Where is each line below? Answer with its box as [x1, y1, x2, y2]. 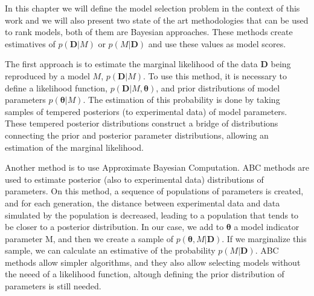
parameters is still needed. [5, 280, 101, 292]
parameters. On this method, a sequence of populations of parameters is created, [5, 185, 304, 197]
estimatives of [5, 37, 56, 50]
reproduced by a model [5, 69, 90, 82]
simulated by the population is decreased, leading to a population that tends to [5, 208, 299, 221]
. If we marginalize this [222, 232, 307, 245]
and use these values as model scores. [148, 37, 286, 50]
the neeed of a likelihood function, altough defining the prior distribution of [5, 268, 284, 280]
